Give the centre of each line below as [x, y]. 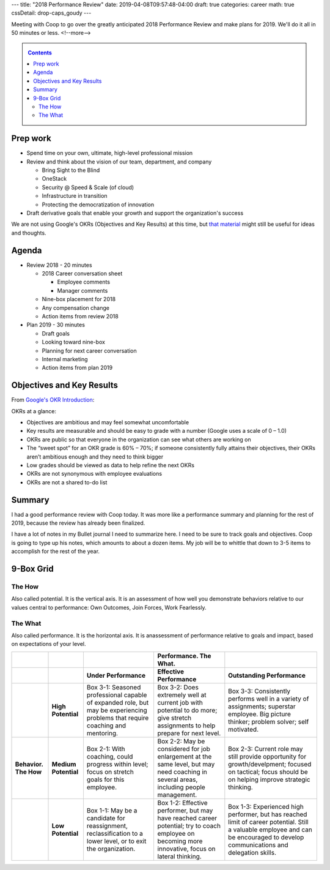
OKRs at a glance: [34, 411]
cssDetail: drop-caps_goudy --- [51, 13]
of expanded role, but [118, 702]
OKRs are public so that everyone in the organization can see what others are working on [139, 439]
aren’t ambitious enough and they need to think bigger [95, 457]
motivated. [244, 729]
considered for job [184, 749]
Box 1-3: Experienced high [266, 806]
